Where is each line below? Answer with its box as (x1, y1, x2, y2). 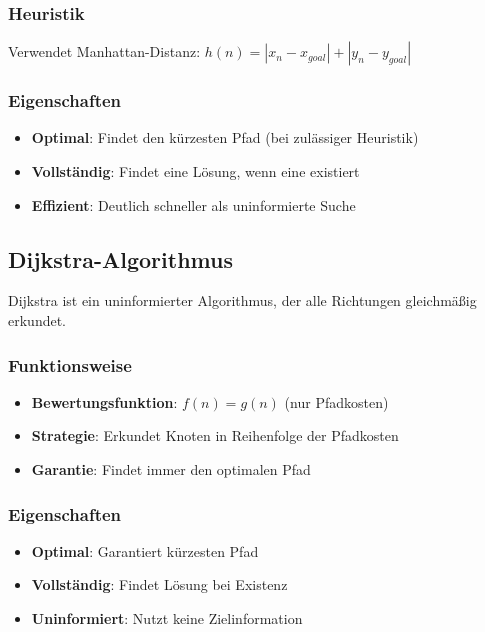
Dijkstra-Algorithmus (8, 243, 233, 274)
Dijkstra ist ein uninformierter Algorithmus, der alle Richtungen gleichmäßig (8, 290, 477, 311)
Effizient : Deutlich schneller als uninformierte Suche (31, 194, 356, 215)
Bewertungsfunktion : (31, 391, 178, 412)
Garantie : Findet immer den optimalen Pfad (31, 459, 311, 480)
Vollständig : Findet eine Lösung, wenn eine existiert (31, 161, 360, 182)
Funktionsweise (8, 352, 132, 377)
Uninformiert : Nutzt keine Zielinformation (31, 608, 303, 629)
